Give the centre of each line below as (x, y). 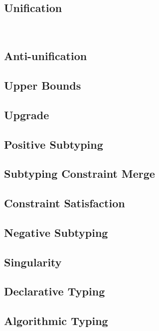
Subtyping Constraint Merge (79, 174)
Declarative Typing (55, 291)
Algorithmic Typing (56, 321)
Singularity (33, 262)
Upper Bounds (43, 85)
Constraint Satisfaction (65, 203)
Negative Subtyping (56, 232)
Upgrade (27, 114)
